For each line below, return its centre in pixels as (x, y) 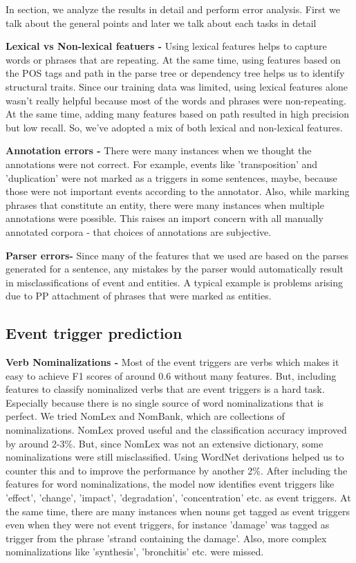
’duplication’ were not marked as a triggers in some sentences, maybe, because (171, 177)
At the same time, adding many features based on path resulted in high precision (178, 114)
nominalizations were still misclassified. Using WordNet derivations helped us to (175, 457)
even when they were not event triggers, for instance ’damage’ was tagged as (168, 525)
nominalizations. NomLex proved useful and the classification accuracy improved (176, 430)
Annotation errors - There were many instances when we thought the (159, 150)
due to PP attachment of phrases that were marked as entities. (139, 296)
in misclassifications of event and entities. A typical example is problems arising (174, 282)
